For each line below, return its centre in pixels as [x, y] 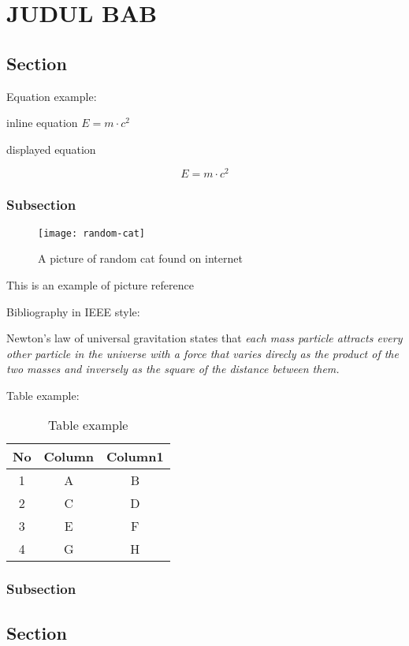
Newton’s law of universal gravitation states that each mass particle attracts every [204, 338]
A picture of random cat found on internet [140, 258]
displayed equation [51, 149]
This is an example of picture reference [100, 284]
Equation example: [52, 96]
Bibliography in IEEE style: [73, 311]
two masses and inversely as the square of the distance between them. [173, 369]
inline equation [42, 123]
